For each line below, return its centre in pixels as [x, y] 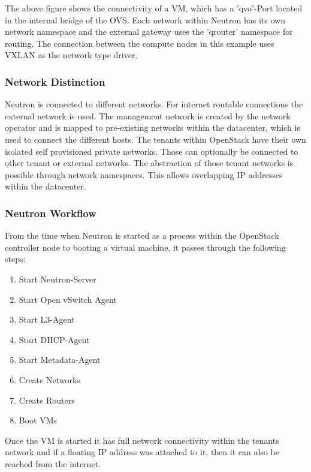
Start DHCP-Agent [54, 339]
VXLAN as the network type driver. [71, 55]
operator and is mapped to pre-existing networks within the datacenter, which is [153, 127]
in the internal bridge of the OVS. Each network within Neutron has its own [145, 19]
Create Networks [49, 379]
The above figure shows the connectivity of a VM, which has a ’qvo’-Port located [154, 8]
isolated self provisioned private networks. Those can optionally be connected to [152, 151]
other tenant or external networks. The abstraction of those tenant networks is [149, 163]
